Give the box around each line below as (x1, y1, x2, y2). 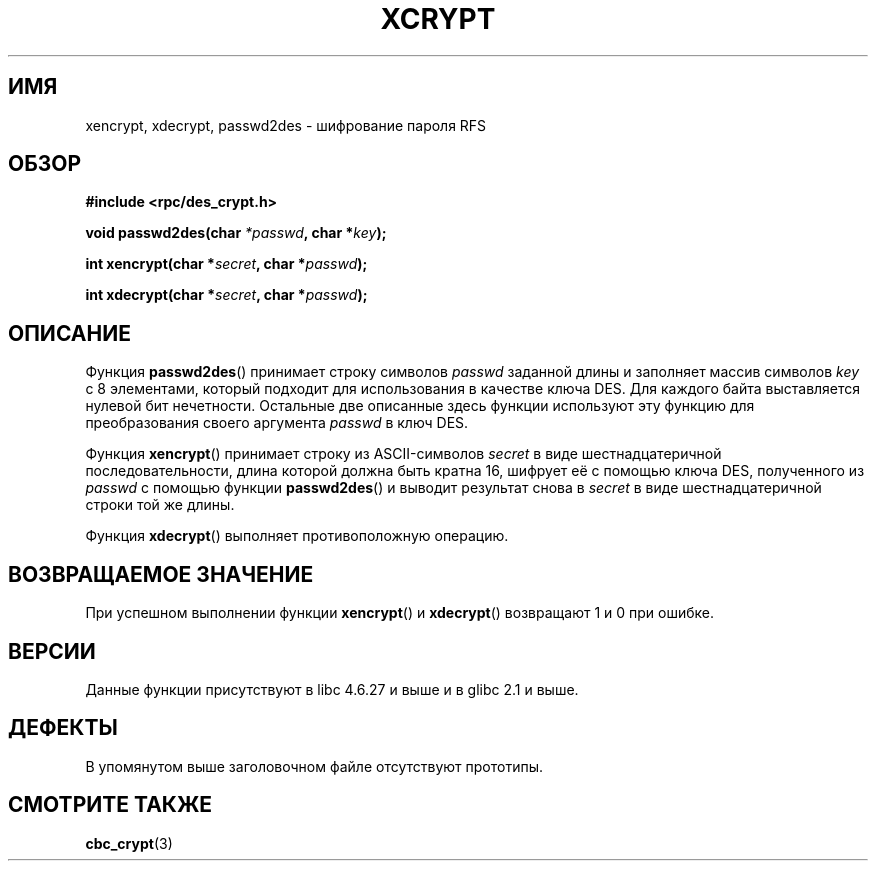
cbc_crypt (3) (85, 834, 173, 852)
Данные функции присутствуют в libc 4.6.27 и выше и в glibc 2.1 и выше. (85, 680, 579, 698)
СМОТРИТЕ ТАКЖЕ (8, 792, 213, 818)
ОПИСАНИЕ (8, 320, 131, 346)
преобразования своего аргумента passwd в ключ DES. (85, 414, 469, 432)
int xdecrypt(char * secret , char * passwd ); (85, 286, 368, 304)
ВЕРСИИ (8, 638, 96, 664)
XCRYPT (380, 2, 496, 36)
